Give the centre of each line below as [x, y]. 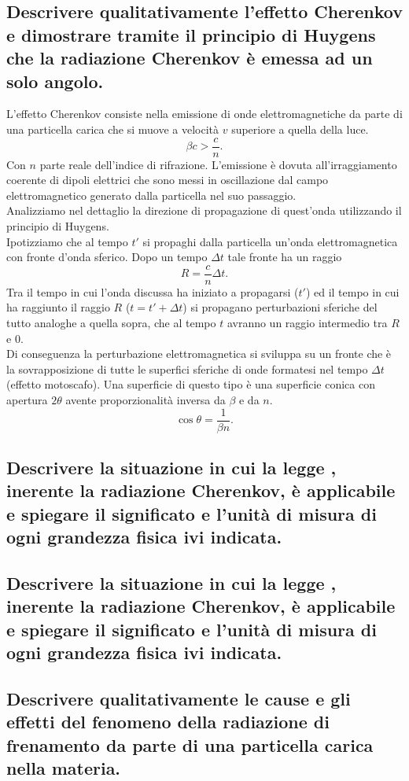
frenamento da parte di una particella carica [190, 744]
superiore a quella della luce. [300, 129]
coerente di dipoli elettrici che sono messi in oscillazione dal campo [168, 180]
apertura [27, 400]
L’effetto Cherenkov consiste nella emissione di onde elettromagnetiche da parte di [204, 114]
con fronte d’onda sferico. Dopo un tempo [107, 257]
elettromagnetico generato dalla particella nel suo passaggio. [151, 195]
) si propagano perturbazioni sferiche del [280, 307]
